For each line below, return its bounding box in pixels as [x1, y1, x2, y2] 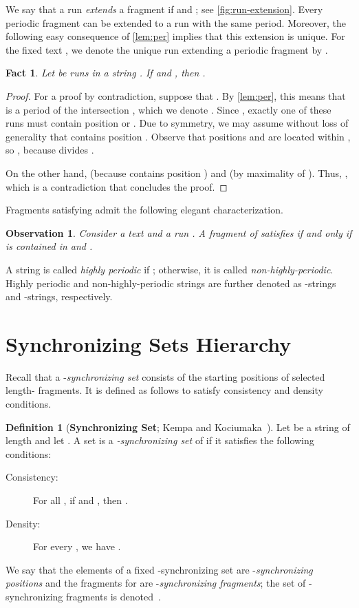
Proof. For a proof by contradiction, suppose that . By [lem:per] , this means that [6, 88, 346, 103]
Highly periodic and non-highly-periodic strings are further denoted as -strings [6, 275, 336, 290]
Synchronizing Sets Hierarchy [6, 329, 292, 357]
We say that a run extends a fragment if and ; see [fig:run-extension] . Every [6, 2, 323, 16]
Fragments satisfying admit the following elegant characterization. [6, 202, 283, 217]
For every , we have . [33, 539, 121, 554]
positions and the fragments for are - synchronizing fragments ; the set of [6, 576, 306, 590]
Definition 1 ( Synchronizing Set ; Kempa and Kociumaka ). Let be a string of [6, 419, 350, 434]
